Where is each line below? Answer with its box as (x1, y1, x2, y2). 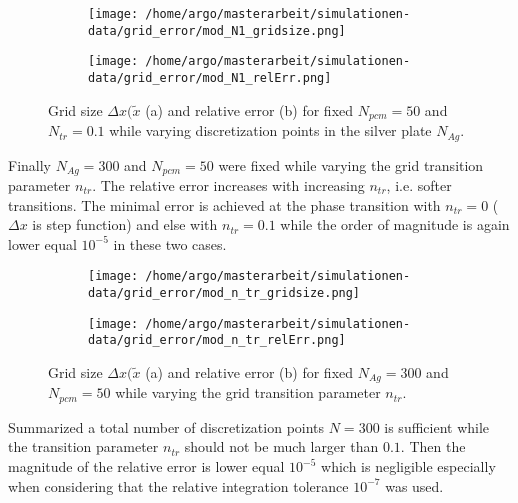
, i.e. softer (386, 174, 452, 195)
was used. (385, 475, 444, 496)
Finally (8, 154, 51, 175)
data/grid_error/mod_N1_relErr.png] (88, 70, 332, 85)
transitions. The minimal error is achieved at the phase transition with (8, 194, 441, 215)
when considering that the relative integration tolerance (8, 475, 349, 496)
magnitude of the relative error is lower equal (8, 456, 285, 477)
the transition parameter (8, 436, 159, 457)
